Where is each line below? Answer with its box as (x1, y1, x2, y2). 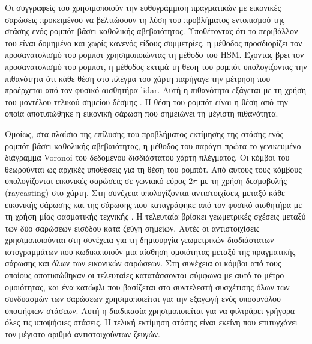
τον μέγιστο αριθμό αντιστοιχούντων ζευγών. (5, 328, 160, 340)
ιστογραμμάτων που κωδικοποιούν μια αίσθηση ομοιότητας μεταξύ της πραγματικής (5, 245, 296, 257)
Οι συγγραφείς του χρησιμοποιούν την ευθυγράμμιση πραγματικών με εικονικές (5, 1, 281, 13)
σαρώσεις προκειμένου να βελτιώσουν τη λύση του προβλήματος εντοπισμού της (5, 13, 285, 25)
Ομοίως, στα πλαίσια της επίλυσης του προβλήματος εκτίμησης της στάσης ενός (5, 127, 284, 140)
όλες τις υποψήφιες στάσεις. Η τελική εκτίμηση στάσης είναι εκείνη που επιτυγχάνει (5, 316, 298, 328)
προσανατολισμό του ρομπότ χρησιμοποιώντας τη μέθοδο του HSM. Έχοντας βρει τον (5, 48, 304, 61)
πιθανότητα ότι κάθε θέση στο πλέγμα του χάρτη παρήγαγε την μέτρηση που (5, 72, 271, 84)
